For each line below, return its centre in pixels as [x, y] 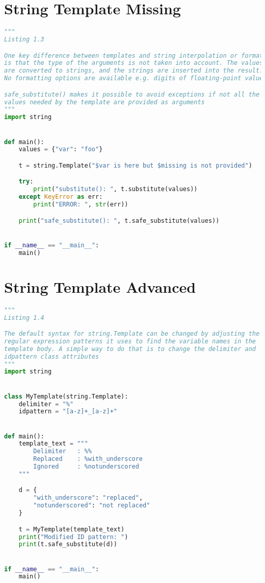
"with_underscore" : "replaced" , [88, 498]
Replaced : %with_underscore [88, 459]
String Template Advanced [100, 286]
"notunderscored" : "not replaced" [92, 506]
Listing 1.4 [24, 318]
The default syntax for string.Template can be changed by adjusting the [132, 334]
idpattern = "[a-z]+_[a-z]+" [68, 412]
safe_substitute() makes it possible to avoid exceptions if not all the [132, 94]
